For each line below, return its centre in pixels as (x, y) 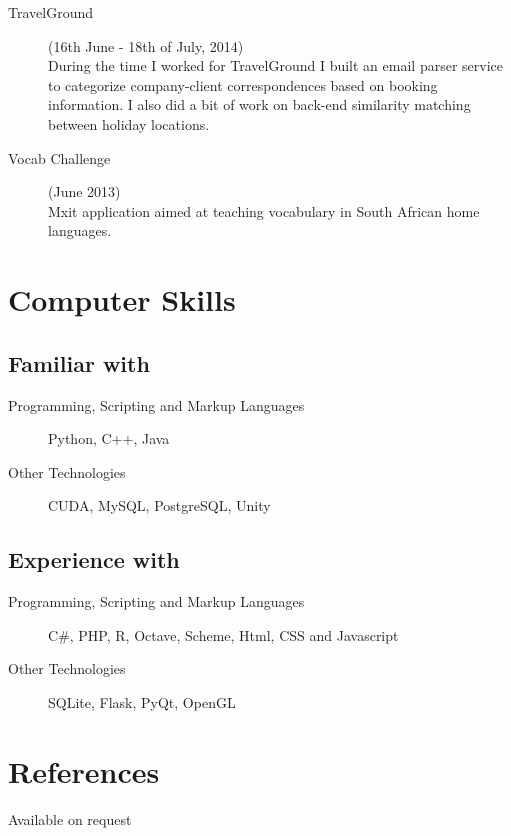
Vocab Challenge (59, 157)
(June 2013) (84, 191)
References (84, 770)
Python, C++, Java (109, 438)
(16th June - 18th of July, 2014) (146, 45)
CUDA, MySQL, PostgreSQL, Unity (159, 505)
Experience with (94, 559)
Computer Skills (122, 299)
